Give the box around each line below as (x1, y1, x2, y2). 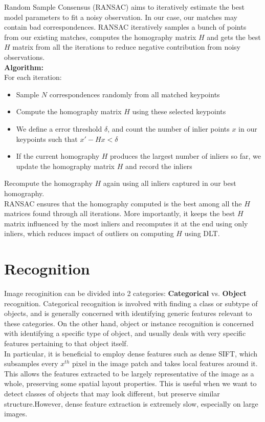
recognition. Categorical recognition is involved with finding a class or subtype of (4, 298, 258, 308)
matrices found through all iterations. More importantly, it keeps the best (4, 208, 235, 219)
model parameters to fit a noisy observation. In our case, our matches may (4, 11, 237, 22)
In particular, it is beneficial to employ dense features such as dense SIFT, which (4, 348, 258, 358)
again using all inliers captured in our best (103, 178, 236, 188)
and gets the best (207, 31, 261, 42)
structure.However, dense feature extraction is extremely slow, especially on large (4, 398, 258, 409)
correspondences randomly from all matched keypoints (49, 89, 220, 99)
